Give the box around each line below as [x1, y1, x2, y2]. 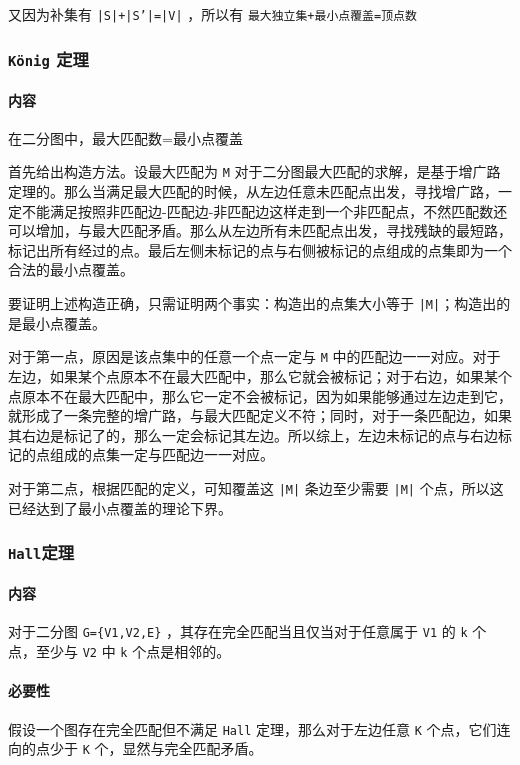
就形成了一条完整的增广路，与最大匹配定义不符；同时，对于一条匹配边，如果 [8, 405, 512, 426]
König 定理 [8, 46, 89, 71]
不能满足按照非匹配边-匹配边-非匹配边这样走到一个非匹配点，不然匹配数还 [21, 200, 508, 221]
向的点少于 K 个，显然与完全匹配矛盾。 [8, 738, 263, 759]
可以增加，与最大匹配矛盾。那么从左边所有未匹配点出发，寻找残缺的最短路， [8, 220, 512, 241]
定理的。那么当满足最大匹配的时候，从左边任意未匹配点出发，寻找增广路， [8, 181, 498, 202]
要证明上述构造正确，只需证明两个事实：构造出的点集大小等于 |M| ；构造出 [8, 293, 497, 314]
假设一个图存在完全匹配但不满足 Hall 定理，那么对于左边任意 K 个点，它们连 [8, 718, 511, 739]
